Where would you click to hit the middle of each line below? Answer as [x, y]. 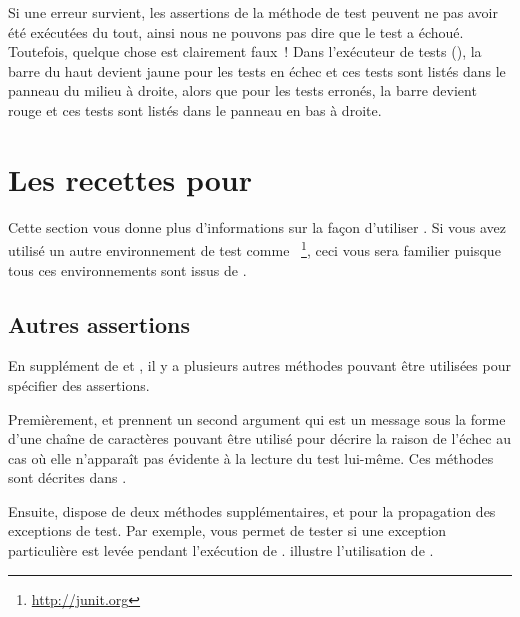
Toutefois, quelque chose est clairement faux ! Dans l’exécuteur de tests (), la [245, 51]
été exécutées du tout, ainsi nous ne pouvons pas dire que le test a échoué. [236, 31]
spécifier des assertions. [79, 384]
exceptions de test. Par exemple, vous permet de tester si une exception [227, 530]
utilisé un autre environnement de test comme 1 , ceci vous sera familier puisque [254, 248]
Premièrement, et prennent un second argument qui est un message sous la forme [257, 418]
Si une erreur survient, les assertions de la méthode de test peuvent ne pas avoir [253, 12]
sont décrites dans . [67, 477]
